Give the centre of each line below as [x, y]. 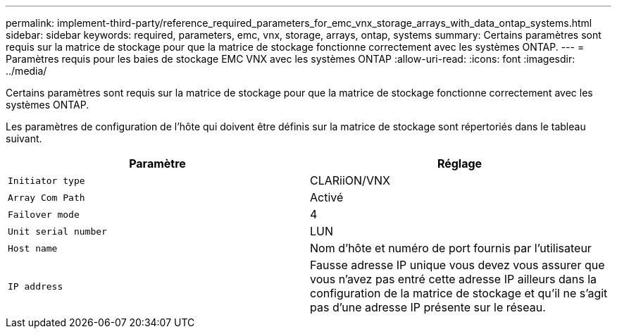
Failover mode [44, 214]
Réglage [460, 163]
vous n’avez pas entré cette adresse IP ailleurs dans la [454, 279]
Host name [33, 248]
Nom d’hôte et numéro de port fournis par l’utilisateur [451, 248]
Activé [327, 197]
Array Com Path [46, 197]
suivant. [24, 138]
